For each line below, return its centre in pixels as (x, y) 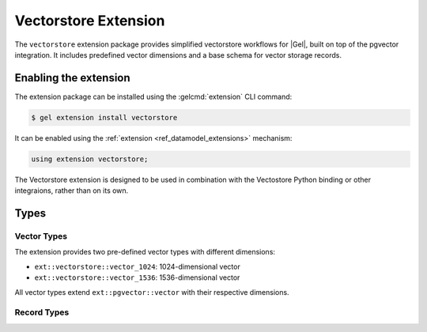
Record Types (42, 312)
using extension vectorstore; (90, 159)
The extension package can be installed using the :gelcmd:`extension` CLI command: (153, 96)
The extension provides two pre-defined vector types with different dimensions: (145, 252)
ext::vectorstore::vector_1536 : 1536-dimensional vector (137, 277)
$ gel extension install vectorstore (104, 117)
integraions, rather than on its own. (72, 191)
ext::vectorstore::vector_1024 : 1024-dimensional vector (137, 266)
